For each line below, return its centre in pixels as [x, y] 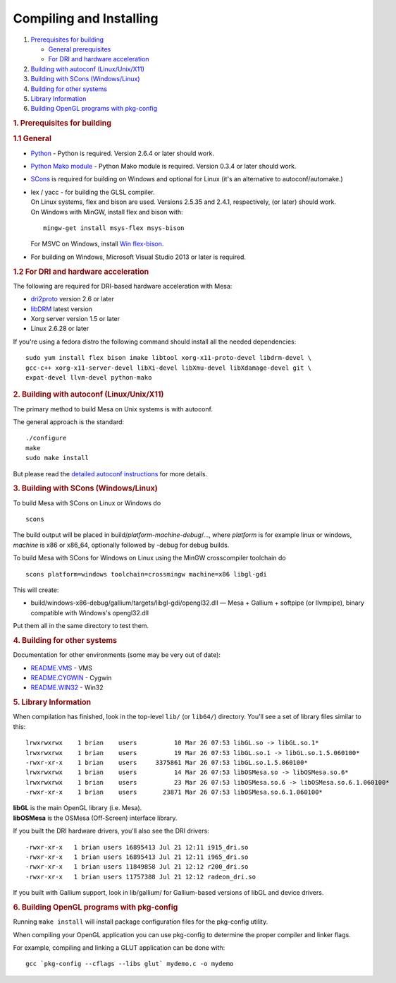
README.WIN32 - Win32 [67, 687]
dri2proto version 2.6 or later [72, 299]
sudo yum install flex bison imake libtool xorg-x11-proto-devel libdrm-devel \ [169, 358]
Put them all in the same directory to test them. [81, 626]
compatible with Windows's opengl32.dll [90, 613]
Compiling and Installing [86, 18]
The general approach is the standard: [69, 422]
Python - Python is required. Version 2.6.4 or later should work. [123, 153]
